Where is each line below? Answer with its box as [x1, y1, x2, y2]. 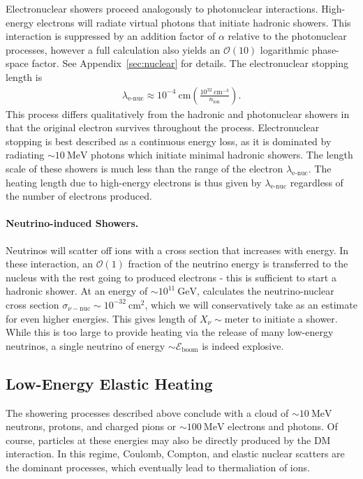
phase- [311, 42, 339, 57]
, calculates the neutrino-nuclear [197, 283, 334, 298]
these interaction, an [6, 256, 93, 271]
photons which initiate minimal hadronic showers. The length [91, 147, 353, 162]
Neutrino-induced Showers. [6, 216, 139, 230]
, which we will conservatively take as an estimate [145, 297, 357, 311]
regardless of [290, 175, 343, 189]
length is [6, 69, 43, 84]
